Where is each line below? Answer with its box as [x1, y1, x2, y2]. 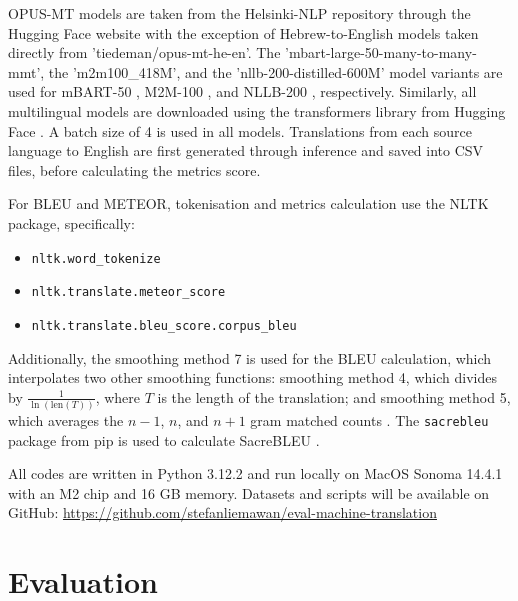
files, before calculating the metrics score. [8, 159, 261, 180]
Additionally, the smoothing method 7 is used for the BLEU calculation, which [8, 347, 492, 368]
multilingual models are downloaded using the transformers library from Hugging [8, 100, 506, 121]
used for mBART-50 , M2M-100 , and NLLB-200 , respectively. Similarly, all [8, 81, 477, 102]
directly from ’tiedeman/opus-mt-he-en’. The [8, 42, 281, 63]
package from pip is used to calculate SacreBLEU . [8, 429, 320, 450]
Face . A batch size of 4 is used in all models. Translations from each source [8, 120, 472, 141]
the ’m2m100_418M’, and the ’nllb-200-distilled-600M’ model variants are [48, 61, 503, 82]
